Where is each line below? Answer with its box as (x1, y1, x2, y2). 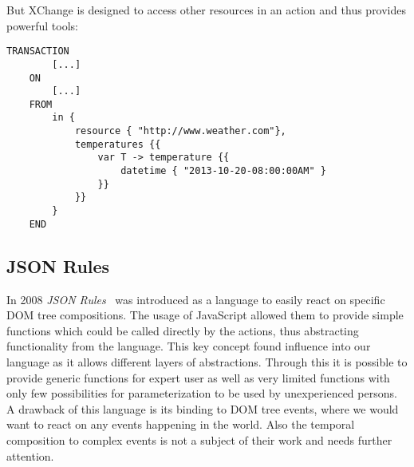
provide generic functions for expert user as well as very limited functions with (6, 369, 390, 386)
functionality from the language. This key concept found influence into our (6, 338, 371, 354)
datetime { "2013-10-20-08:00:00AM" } (120, 165, 326, 177)
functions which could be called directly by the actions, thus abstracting (6, 322, 359, 338)
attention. (6, 447, 54, 464)
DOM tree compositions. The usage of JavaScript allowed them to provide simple (6, 307, 404, 323)
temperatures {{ (74, 138, 161, 150)
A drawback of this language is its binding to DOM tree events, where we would (6, 400, 399, 417)
